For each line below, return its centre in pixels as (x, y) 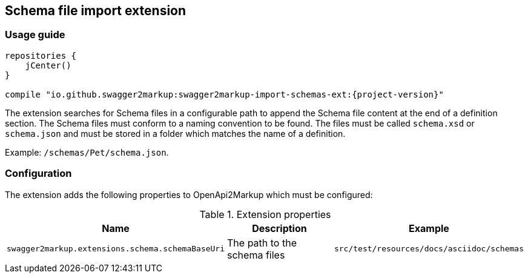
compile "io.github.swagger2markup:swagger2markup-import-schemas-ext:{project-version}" (224, 94)
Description (279, 228)
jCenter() (48, 65)
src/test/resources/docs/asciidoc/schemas (429, 249)
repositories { (41, 55)
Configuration (38, 174)
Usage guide (35, 35)
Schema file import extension (96, 11)
